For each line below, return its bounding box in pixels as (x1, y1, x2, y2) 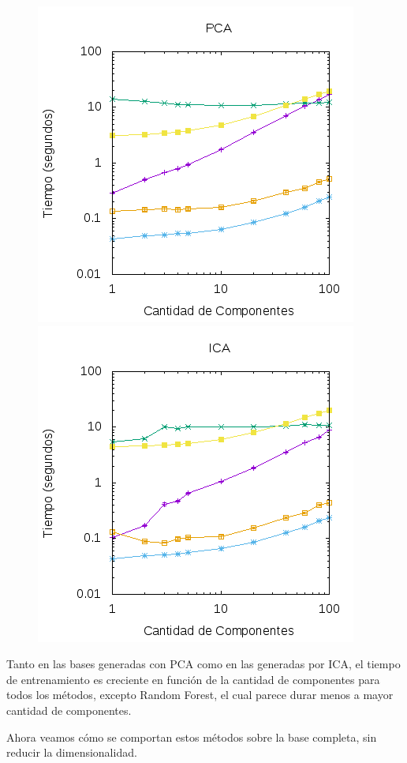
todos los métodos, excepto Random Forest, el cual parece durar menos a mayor (6, 686, 394, 703)
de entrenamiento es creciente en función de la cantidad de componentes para (6, 671, 380, 687)
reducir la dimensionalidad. (6, 744, 137, 761)
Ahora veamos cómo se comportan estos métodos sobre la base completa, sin (6, 728, 377, 745)
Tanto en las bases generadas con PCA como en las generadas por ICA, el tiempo (6, 656, 401, 672)
